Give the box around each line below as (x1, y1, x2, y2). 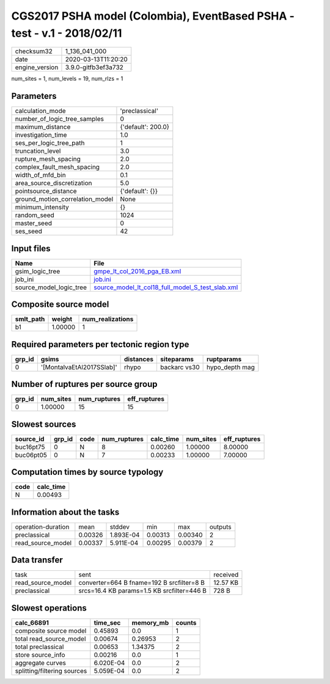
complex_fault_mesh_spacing (15, 163, 100, 171)
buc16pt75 (15, 443, 45, 451)
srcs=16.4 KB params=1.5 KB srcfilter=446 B (78, 587, 207, 595)
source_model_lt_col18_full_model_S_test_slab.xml (94, 283, 238, 292)
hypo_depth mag (206, 362, 255, 371)
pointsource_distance (15, 187, 77, 196)
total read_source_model (15, 634, 86, 643)
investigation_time (15, 131, 67, 139)
